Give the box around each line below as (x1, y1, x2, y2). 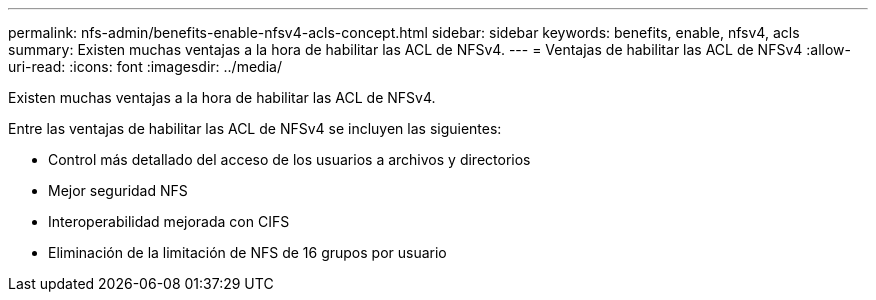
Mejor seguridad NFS (48, 182, 188, 199)
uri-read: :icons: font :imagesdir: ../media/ (8, 58, 282, 75)
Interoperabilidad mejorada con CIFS (48, 213, 290, 230)
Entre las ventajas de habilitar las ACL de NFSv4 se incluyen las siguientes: (8, 120, 502, 137)
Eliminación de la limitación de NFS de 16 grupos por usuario (48, 244, 447, 261)
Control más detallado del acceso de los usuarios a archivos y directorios (48, 151, 531, 168)
